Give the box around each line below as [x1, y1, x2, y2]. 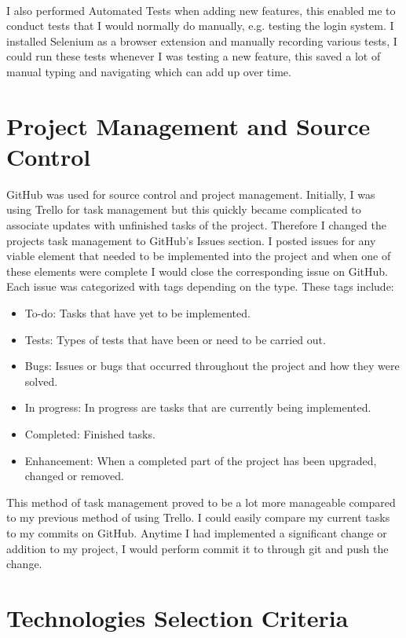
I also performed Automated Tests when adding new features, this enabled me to [6, 2, 396, 18]
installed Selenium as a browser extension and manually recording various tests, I [6, 32, 397, 49]
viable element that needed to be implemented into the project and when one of [6, 247, 391, 264]
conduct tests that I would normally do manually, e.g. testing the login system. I [6, 17, 394, 34]
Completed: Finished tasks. [24, 426, 155, 442]
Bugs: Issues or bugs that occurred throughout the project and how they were [24, 357, 400, 374]
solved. [24, 372, 58, 389]
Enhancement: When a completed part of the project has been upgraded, [24, 452, 377, 468]
